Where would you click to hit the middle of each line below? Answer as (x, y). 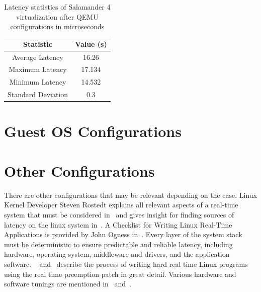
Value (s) (91, 44)
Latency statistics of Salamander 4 (57, 7)
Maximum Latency (38, 69)
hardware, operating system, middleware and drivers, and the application (117, 254)
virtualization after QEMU (57, 16)
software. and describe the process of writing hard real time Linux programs (126, 264)
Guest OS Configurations (93, 131)
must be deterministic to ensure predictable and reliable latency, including (118, 244)
